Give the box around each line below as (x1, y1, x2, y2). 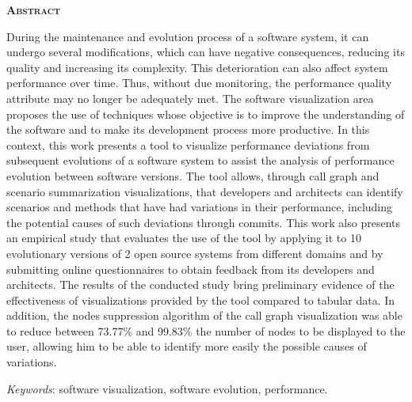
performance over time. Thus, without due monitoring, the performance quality (6, 74, 392, 91)
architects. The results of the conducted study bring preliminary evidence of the (6, 276, 395, 293)
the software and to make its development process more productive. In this (6, 121, 370, 138)
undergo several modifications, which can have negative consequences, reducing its (6, 44, 405, 60)
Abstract (6, 2, 61, 17)
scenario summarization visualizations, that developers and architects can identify (6, 183, 403, 199)
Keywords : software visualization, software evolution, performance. (6, 380, 328, 396)
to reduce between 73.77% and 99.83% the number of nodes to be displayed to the (6, 322, 406, 339)
